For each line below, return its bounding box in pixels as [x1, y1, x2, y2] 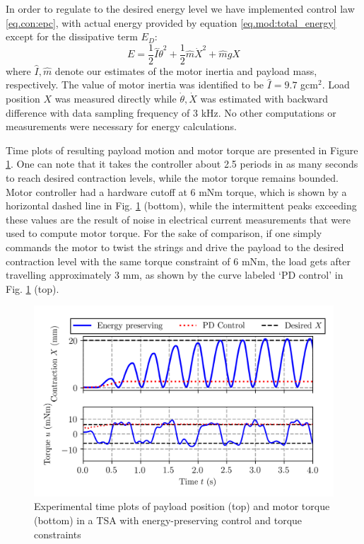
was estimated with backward [200, 91, 329, 106]
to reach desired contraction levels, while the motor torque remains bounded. [6, 170, 339, 185]
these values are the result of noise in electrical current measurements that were [6, 212, 351, 226]
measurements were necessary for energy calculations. [6, 119, 237, 134]
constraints [34, 526, 81, 541]
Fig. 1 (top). [6, 281, 59, 296]
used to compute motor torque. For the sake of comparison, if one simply [6, 226, 322, 241]
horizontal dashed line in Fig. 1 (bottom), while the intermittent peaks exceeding [6, 198, 357, 213]
